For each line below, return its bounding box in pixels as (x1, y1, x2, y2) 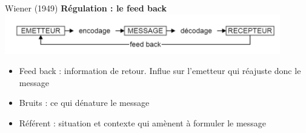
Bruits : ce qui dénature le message (19, 96, 150, 109)
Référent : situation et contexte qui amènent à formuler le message (19, 117, 267, 129)
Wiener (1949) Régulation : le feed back (5, 2, 167, 14)
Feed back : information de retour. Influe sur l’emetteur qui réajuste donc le (19, 64, 301, 77)
